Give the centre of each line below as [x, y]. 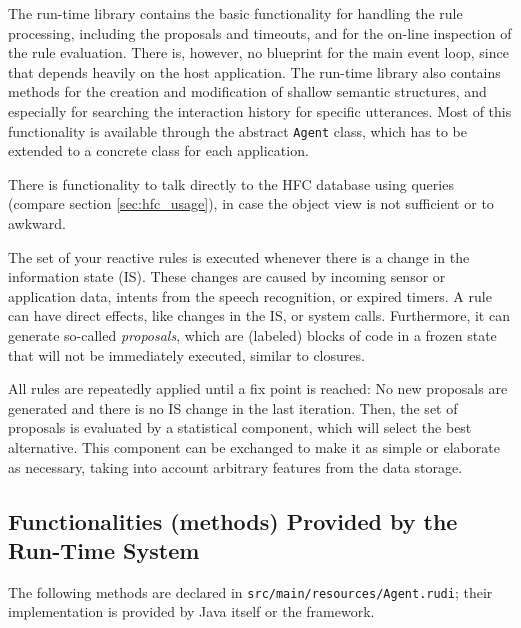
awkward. [37, 223]
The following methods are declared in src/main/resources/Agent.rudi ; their [250, 591]
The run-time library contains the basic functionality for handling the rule [235, 13]
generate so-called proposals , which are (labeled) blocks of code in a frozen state [252, 334]
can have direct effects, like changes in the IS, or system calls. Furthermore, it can [259, 315]
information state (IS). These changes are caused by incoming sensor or [227, 276]
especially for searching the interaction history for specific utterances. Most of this [260, 110]
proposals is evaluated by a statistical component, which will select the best [240, 427]
